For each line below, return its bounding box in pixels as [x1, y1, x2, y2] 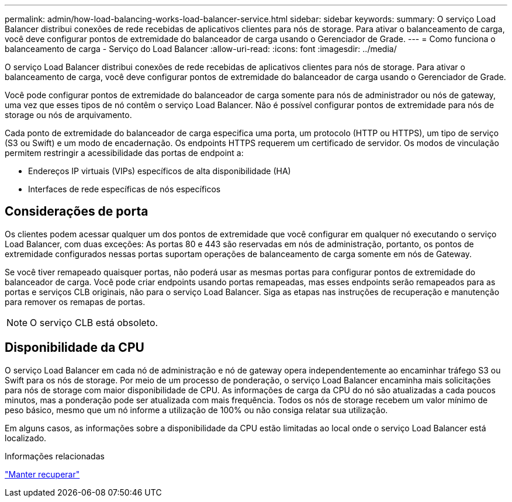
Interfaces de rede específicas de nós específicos [28, 184, 221, 194]
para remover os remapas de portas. [5, 296, 146, 307]
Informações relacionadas [5, 451, 105, 461]
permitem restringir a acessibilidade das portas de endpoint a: [5, 148, 244, 158]
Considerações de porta [5, 204, 148, 219]
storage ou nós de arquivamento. [5, 110, 132, 120]
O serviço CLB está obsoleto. [30, 316, 158, 328]
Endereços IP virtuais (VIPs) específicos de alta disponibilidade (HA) [28, 166, 291, 176]
